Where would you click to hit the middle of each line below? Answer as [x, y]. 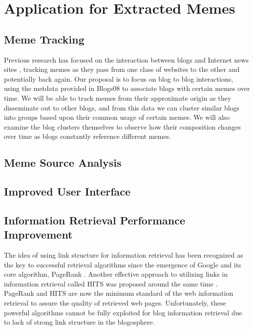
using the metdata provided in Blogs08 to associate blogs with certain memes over [127, 88]
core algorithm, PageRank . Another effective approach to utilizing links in [116, 274]
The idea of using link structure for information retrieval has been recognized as [124, 255]
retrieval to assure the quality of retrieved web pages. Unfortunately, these [115, 303]
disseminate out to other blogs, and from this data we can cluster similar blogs [122, 107]
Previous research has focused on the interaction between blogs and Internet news [126, 59]
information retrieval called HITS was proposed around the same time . [111, 283]
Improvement [38, 234]
